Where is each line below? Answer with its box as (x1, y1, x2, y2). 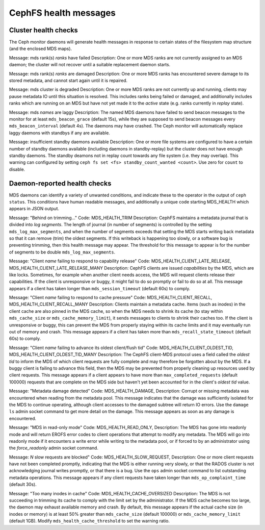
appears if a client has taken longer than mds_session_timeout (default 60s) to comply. (9, 285, 191, 291)
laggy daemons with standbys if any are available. (9, 130, 110, 136)
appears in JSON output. (9, 206, 59, 212)
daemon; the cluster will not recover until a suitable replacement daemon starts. (9, 62, 170, 68)
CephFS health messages (9, 7, 116, 18)
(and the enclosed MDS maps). (9, 46, 72, 51)
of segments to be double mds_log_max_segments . (9, 249, 115, 255)
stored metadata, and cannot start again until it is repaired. (9, 77, 128, 83)
